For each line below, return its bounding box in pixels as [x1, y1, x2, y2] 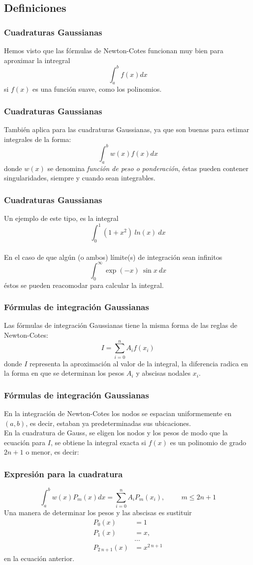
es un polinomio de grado [170, 437, 246, 447]
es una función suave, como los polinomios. [32, 84, 162, 94]
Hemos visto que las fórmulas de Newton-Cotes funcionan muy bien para [4, 45, 223, 55]
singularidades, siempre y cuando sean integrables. [4, 173, 156, 183]
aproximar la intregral [4, 55, 70, 65]
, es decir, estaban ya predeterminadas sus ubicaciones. [26, 418, 191, 428]
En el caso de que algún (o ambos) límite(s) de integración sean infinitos [4, 251, 222, 262]
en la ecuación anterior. [4, 553, 74, 564]
